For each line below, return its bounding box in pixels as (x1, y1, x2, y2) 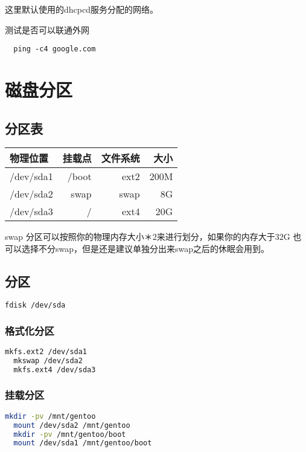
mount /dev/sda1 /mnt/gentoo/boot (13, 439, 152, 448)
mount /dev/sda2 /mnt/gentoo (13, 421, 130, 430)
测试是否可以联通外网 (5, 23, 89, 36)
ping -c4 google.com (13, 45, 96, 54)
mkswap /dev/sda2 (13, 356, 83, 365)
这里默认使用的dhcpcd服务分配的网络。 (5, 3, 158, 15)
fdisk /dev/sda (5, 300, 66, 309)
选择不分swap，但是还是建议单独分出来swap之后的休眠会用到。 (21, 242, 270, 255)
